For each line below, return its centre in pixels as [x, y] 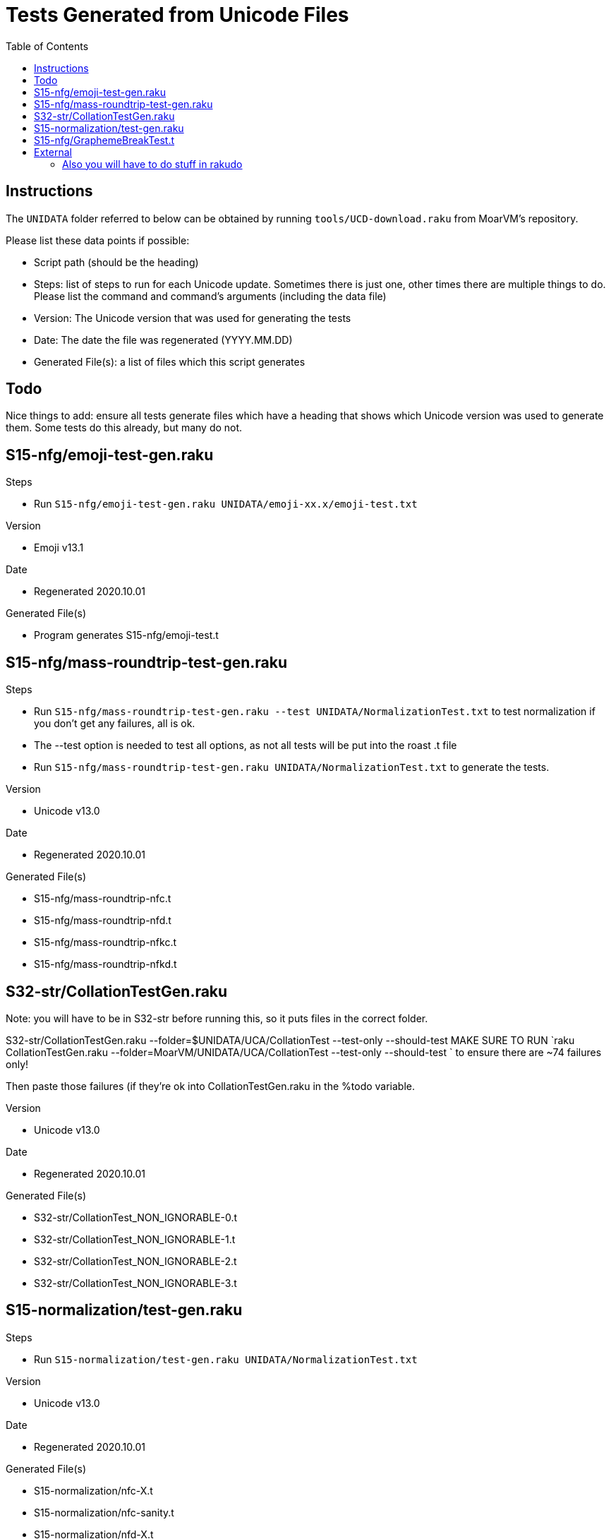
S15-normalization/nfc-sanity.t [104, 1512]
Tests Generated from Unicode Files [177, 15]
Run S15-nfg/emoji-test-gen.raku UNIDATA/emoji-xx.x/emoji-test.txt [226, 504]
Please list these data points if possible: [98, 240]
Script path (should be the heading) [116, 262]
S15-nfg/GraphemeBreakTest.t [104, 140]
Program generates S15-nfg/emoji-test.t [126, 635]
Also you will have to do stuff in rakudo [152, 164]
